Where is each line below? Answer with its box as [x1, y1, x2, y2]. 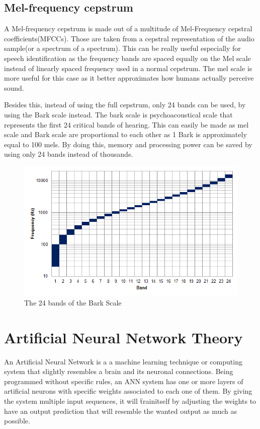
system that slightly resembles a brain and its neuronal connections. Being [4, 366, 233, 377]
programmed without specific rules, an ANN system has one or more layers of [4, 376, 243, 386]
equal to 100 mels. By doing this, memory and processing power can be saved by [4, 139, 252, 149]
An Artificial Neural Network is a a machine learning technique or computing [4, 356, 242, 366]
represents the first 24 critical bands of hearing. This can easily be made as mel [4, 119, 249, 130]
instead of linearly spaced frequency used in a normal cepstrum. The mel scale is [4, 63, 252, 73]
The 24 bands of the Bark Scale [24, 297, 122, 308]
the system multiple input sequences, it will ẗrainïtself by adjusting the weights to [4, 395, 256, 406]
